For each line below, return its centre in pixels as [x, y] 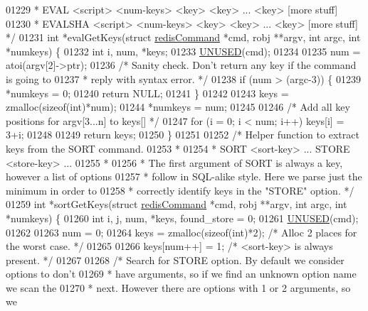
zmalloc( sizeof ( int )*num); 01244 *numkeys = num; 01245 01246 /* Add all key [178, 107]
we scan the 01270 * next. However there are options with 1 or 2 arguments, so [178, 287]
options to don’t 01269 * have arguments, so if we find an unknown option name [181, 274]
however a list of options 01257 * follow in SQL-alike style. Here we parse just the [184, 176]
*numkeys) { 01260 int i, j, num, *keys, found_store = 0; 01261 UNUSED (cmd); [182, 218]
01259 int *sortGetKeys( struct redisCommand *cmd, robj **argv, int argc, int [177, 204]
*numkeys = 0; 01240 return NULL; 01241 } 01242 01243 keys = [147, 93]
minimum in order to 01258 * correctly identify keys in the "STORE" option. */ [180, 190]
